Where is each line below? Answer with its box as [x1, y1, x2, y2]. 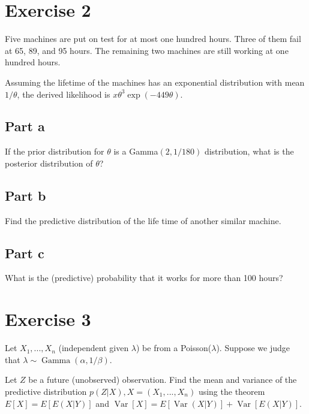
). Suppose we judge [216, 342, 290, 354]
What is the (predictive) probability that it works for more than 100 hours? [5, 271, 283, 284]
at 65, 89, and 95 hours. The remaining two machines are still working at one [5, 44, 289, 56]
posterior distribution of [5, 156, 93, 169]
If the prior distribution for [5, 145, 104, 158]
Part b [5, 186, 46, 204]
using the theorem [198, 385, 265, 397]
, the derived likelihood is [17, 87, 110, 100]
